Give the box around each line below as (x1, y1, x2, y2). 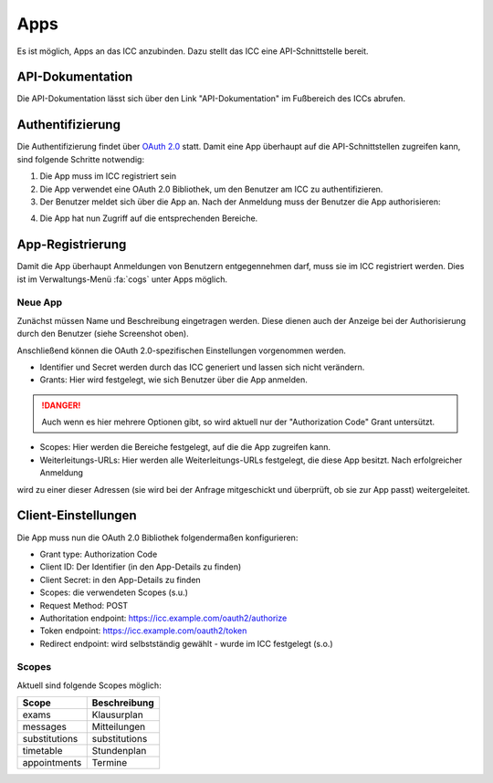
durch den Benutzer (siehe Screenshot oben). (16, 329, 189, 339)
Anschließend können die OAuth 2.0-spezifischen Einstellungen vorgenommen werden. (16, 345, 347, 356)
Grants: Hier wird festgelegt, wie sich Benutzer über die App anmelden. (39, 374, 308, 385)
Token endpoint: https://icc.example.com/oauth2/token (39, 625, 247, 636)
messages (22, 721, 68, 734)
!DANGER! (41, 400, 81, 411)
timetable (22, 745, 63, 757)
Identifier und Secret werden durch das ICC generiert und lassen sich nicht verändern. (39, 361, 365, 372)
